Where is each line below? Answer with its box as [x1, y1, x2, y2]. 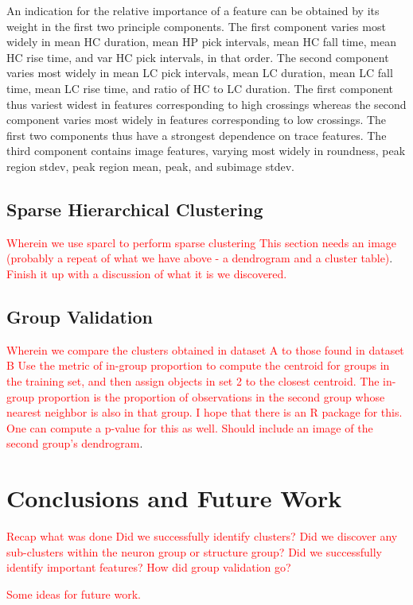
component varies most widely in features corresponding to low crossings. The [6, 111, 387, 128]
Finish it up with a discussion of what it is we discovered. [6, 265, 287, 281]
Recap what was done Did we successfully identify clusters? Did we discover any [6, 528, 398, 544]
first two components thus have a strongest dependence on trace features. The [6, 126, 387, 143]
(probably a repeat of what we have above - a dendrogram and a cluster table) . [6, 250, 393, 266]
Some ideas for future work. [6, 585, 141, 602]
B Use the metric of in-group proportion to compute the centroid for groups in [6, 357, 390, 374]
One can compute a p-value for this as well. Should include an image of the [6, 419, 373, 436]
